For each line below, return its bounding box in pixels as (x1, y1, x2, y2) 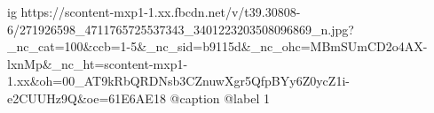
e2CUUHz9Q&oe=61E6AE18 (7, 88, 166, 107)
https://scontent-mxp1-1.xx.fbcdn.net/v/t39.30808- (20, 3, 301, 20)
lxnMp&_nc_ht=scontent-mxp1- (7, 54, 188, 72)
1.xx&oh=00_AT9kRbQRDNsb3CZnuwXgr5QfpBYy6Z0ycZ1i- (7, 72, 350, 90)
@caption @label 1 (170, 88, 270, 107)
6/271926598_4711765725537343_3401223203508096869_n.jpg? (7, 19, 354, 38)
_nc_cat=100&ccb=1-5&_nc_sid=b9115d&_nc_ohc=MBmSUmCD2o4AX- (7, 37, 428, 56)
